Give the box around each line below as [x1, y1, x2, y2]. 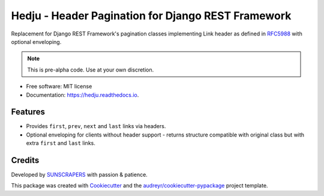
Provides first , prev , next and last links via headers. [26, 123, 166, 130]
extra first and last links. [26, 139, 95, 147]
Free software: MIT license [26, 83, 92, 90]
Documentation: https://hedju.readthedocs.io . [26, 91, 139, 99]
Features [11, 107, 45, 117]
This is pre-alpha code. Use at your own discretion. [27, 66, 154, 73]
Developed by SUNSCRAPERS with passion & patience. [11, 171, 148, 179]
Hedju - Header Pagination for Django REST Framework [11, 9, 292, 22]
